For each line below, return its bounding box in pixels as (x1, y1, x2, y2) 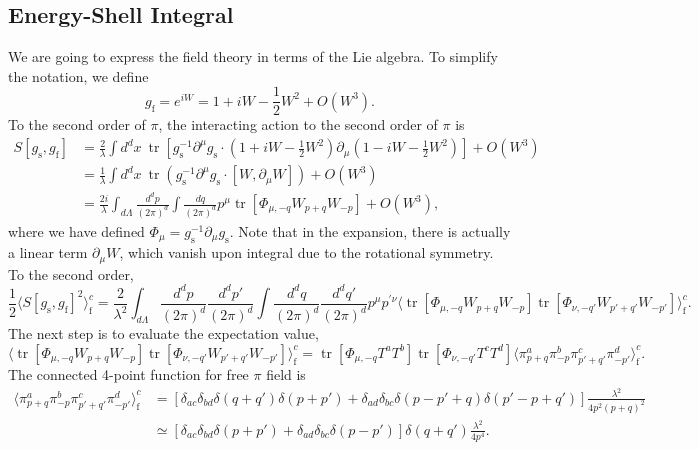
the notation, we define (8, 65, 149, 86)
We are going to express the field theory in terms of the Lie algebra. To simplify (8, 46, 498, 67)
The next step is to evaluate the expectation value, (8, 323, 319, 344)
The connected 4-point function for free (8, 364, 249, 385)
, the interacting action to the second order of (158, 114, 438, 135)
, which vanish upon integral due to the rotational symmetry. (119, 242, 494, 263)
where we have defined (8, 220, 145, 241)
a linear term (8, 242, 88, 263)
